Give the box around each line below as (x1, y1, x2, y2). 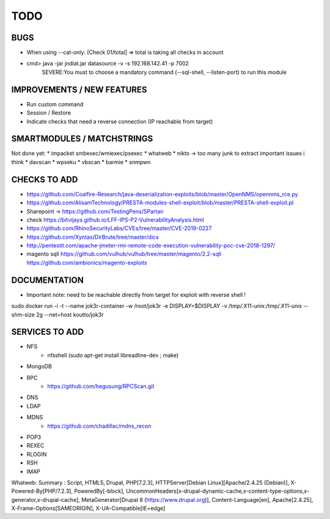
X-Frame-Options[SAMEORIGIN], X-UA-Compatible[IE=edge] (11, 505, 166, 512)
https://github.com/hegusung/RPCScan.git (47, 383, 155, 390)
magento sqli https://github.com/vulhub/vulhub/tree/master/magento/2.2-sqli (26, 250, 222, 258)
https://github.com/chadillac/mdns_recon (47, 422, 152, 430)
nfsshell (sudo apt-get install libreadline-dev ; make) (47, 351, 179, 359)
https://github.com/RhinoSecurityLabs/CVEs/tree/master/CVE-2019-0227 (26, 225, 212, 232)
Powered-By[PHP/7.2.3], (11, 487, 73, 495)
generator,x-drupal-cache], (11, 496, 81, 503)
